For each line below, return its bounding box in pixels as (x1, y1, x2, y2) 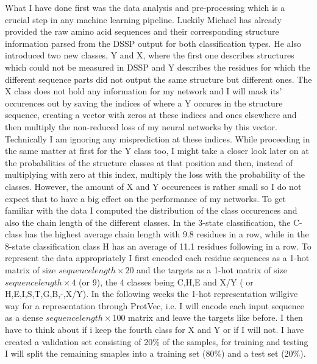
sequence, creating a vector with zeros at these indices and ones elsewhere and (5, 108, 297, 121)
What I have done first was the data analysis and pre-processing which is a (5, 1, 285, 13)
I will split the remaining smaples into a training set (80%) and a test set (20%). (5, 347, 306, 360)
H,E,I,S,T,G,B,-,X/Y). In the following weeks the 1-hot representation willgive (5, 287, 298, 300)
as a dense (5, 311, 43, 324)
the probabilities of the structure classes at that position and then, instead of (5, 156, 293, 169)
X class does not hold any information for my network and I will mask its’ (5, 85, 282, 97)
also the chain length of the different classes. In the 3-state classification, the (5, 215, 291, 228)
